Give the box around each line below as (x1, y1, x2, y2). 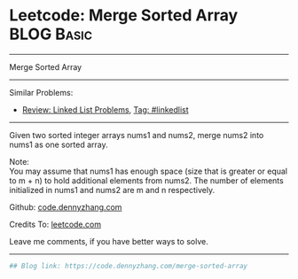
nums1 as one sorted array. (9, 139, 108, 150)
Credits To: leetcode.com (9, 219, 102, 229)
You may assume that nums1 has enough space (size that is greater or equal (9, 166, 288, 176)
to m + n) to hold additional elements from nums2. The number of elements (9, 174, 284, 186)
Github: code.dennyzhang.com (9, 201, 122, 213)
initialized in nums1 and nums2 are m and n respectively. (9, 184, 216, 195)
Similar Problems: (9, 87, 74, 97)
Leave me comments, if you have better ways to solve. (9, 236, 208, 246)
